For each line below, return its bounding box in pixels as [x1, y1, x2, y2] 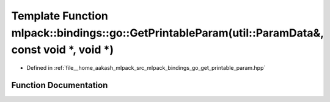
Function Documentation [11, 80, 108, 90]
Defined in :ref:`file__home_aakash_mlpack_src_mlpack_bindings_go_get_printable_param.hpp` [26, 64, 266, 72]
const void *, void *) [11, 43, 114, 57]
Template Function [11, 9, 108, 22]
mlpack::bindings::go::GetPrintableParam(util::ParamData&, [11, 26, 324, 39]
